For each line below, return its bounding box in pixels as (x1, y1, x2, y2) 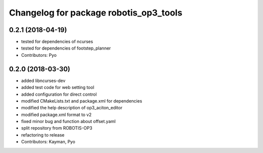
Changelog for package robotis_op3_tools (9, 7, 183, 18)
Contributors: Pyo (21, 52, 57, 58)
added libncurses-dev (21, 78, 66, 84)
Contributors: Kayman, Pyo (21, 139, 75, 145)
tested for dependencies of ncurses (21, 39, 94, 45)
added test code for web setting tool (21, 85, 94, 90)
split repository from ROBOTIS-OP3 (21, 125, 93, 131)
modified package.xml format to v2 (21, 112, 92, 118)
